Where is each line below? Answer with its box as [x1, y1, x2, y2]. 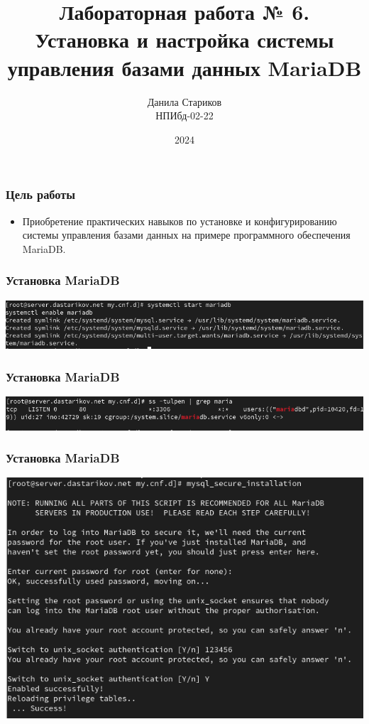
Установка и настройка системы [35, 25, 334, 54]
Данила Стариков [147, 94, 222, 109]
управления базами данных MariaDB [7, 53, 362, 82]
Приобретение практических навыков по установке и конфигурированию [22, 213, 337, 228]
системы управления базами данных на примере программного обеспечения [22, 227, 351, 242]
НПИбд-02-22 [155, 108, 214, 123]
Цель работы [6, 185, 76, 203]
